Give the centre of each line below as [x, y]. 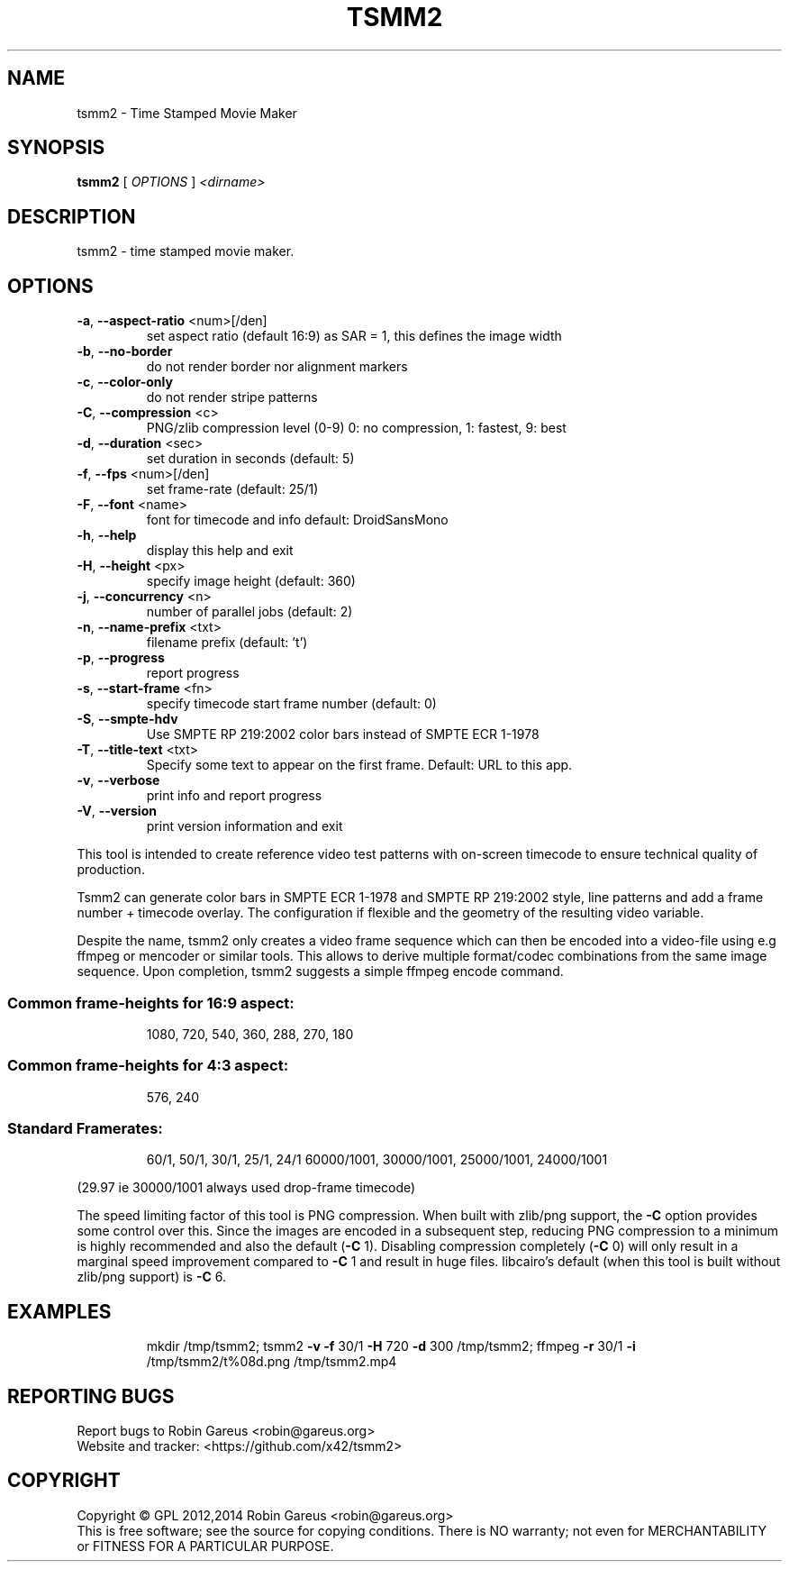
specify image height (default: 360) [251, 581]
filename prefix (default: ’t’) [227, 643]
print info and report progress [234, 796]
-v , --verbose [118, 780]
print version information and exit [245, 826]
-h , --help [107, 535]
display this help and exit [220, 551]
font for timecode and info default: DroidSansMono [297, 520]
